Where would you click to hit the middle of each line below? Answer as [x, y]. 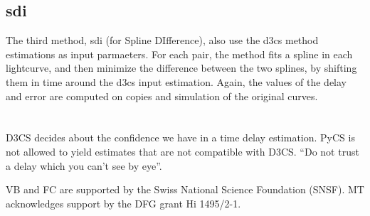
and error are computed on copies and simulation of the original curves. [162, 96]
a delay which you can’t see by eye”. [84, 165]
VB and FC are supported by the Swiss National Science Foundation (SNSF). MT [185, 189]
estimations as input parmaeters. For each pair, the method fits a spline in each [179, 54]
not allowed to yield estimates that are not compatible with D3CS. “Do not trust [183, 151]
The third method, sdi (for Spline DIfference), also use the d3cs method [162, 40]
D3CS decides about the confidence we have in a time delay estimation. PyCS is [180, 137]
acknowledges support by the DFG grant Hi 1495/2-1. [123, 203]
